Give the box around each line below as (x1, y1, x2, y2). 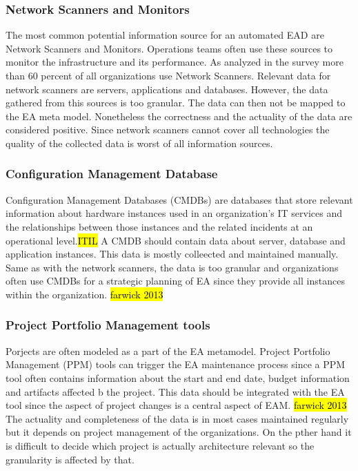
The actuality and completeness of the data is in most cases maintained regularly (6, 411, 349, 425)
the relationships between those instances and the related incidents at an (6, 219, 313, 233)
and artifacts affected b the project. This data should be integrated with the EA (6, 384, 345, 398)
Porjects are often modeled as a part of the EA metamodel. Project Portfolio (6, 343, 330, 358)
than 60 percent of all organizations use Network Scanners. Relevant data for (6, 68, 331, 82)
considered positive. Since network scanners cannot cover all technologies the (6, 122, 330, 137)
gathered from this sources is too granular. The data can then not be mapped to (6, 95, 346, 110)
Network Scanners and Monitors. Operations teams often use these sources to (6, 41, 333, 55)
